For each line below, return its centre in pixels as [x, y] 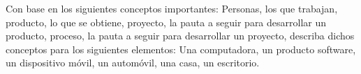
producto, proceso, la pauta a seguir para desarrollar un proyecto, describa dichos [180, 36]
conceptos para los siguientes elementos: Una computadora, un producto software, [181, 49]
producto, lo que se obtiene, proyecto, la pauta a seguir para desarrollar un [166, 22]
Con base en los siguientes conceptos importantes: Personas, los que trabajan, [172, 8]
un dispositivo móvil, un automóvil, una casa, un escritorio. [133, 63]
